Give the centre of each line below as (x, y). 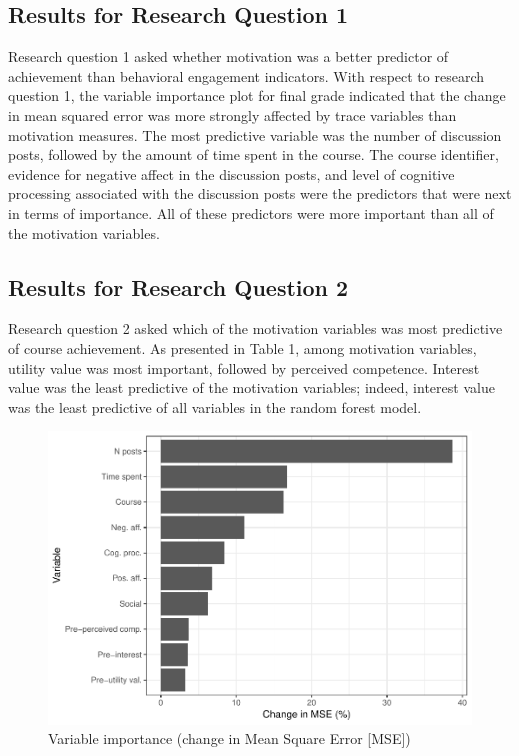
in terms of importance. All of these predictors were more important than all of (251, 212)
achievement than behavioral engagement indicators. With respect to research (246, 75)
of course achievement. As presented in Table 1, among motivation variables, (242, 347)
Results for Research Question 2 (178, 286)
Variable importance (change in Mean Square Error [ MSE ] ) (229, 738)
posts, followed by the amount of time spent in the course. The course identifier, (253, 154)
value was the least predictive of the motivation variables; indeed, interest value (251, 387)
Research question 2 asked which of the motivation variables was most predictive (255, 328)
